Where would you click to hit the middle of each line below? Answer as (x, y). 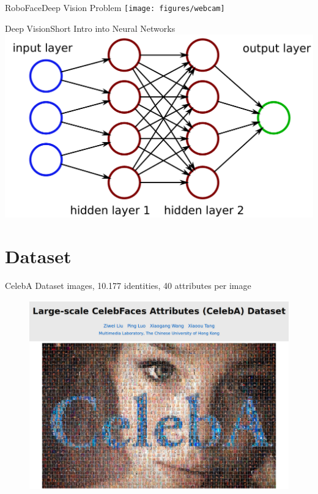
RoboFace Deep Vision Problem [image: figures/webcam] (115, 7)
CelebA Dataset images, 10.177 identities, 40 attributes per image (128, 285)
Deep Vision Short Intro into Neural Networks (90, 28)
